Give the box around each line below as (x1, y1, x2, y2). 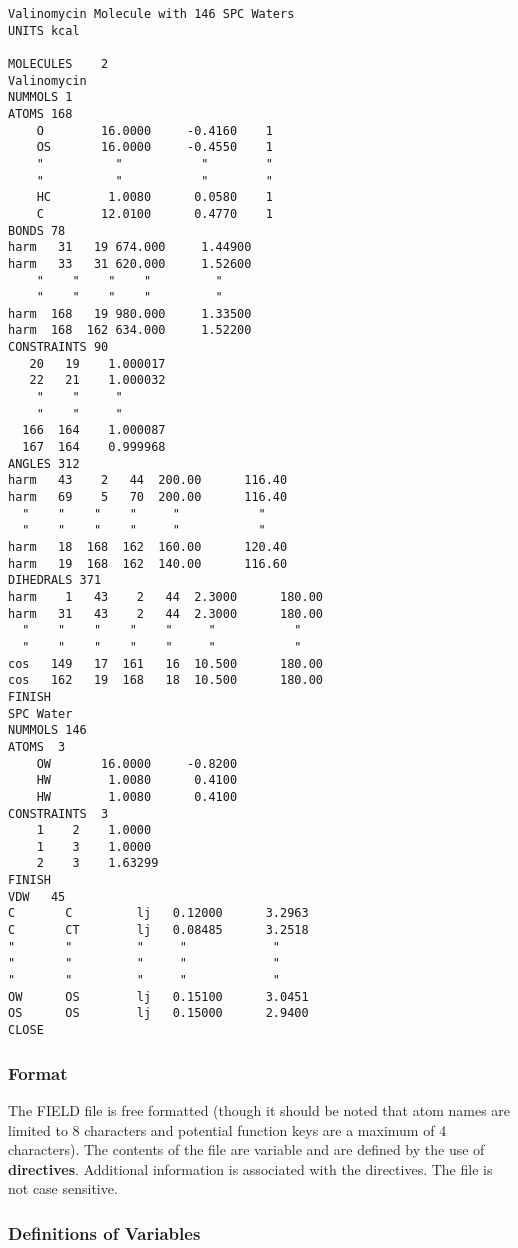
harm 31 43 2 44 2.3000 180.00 (8, 606, 323, 621)
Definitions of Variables (8, 1220, 201, 1245)
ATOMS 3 (8, 739, 66, 754)
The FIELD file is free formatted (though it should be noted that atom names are (8, 1099, 511, 1120)
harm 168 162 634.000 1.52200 (8, 323, 252, 338)
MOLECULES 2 (8, 56, 109, 71)
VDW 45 (8, 889, 66, 904)
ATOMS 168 (8, 106, 73, 121)
